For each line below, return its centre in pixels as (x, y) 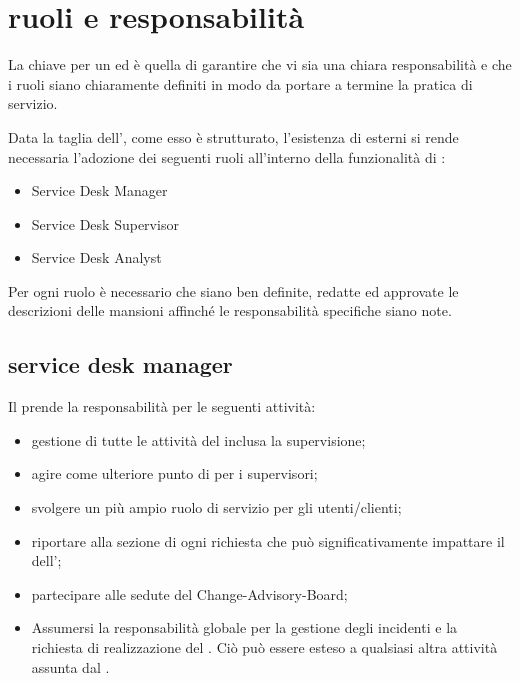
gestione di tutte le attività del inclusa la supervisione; (198, 439)
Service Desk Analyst (96, 257)
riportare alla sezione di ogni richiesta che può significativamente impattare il (268, 540)
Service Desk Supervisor (105, 223)
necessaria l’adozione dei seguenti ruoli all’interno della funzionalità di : (227, 156)
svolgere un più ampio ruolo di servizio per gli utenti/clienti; (216, 507)
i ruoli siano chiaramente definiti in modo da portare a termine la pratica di (240, 83)
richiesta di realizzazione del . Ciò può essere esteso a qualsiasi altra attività (264, 647)
